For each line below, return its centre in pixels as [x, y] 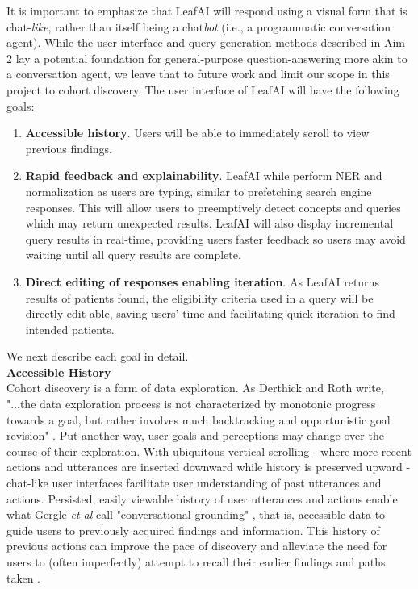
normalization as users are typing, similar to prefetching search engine [199, 191]
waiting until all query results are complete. [133, 255]
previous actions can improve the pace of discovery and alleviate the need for [197, 546]
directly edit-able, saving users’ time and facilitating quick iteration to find [210, 313]
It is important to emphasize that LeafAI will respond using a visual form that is [207, 10]
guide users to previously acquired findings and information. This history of [193, 530]
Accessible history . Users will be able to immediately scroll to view [197, 133]
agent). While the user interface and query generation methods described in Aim [206, 42]
